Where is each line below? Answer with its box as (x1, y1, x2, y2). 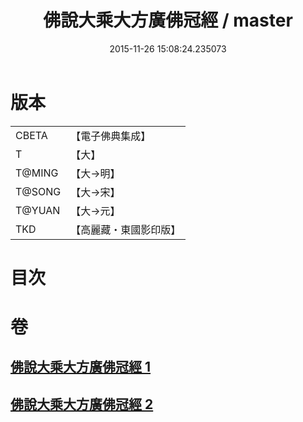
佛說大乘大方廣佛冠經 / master (43, 9, 293, 32)
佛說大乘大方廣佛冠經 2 (10, 396, 154, 413)
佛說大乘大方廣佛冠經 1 (10, 359, 152, 376)
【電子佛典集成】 (70, 129, 152, 143)
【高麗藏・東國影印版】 (70, 222, 182, 236)
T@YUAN (15, 203, 61, 217)
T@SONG (15, 184, 62, 198)
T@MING (15, 166, 59, 180)
